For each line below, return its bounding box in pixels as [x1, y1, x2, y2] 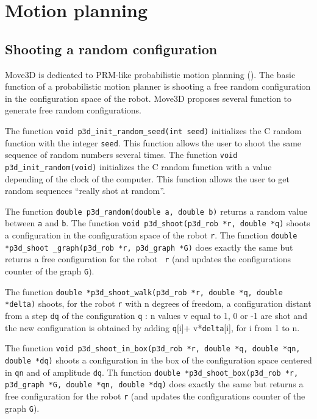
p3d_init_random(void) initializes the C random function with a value [5, 160, 272, 173]
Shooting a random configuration [5, 39, 218, 58]
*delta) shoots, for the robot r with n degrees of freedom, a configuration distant [5, 297, 312, 310]
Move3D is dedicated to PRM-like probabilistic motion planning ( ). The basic [5, 68, 296, 81]
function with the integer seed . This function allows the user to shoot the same [5, 136, 302, 149]
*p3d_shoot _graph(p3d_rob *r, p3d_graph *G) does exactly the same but [5, 240, 293, 253]
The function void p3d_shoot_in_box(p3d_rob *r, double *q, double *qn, [5, 342, 301, 354]
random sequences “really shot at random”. [5, 184, 165, 197]
